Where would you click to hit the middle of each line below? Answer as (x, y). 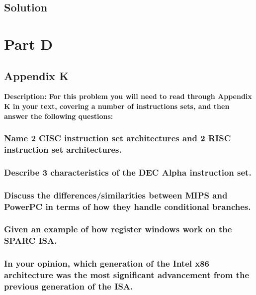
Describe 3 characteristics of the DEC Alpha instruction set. (128, 172)
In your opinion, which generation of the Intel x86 (107, 263)
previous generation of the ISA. (69, 286)
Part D (28, 44)
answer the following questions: (59, 116)
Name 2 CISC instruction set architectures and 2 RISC (118, 138)
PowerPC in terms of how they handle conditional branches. (128, 206)
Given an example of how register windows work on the (118, 229)
